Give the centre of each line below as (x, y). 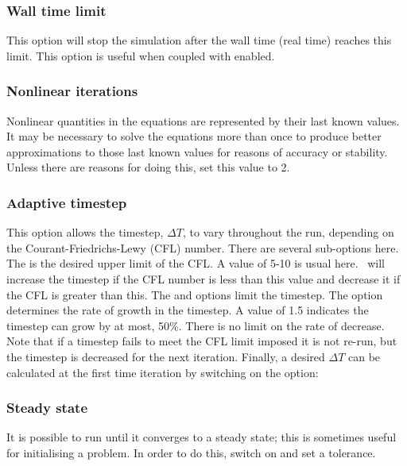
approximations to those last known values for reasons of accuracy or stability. (197, 151)
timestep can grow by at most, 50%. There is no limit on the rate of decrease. (196, 325)
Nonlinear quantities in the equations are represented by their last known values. (203, 120)
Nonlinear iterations (72, 91)
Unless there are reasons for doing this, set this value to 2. (148, 167)
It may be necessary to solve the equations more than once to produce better (194, 136)
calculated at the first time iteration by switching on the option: (163, 372)
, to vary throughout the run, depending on (288, 232)
